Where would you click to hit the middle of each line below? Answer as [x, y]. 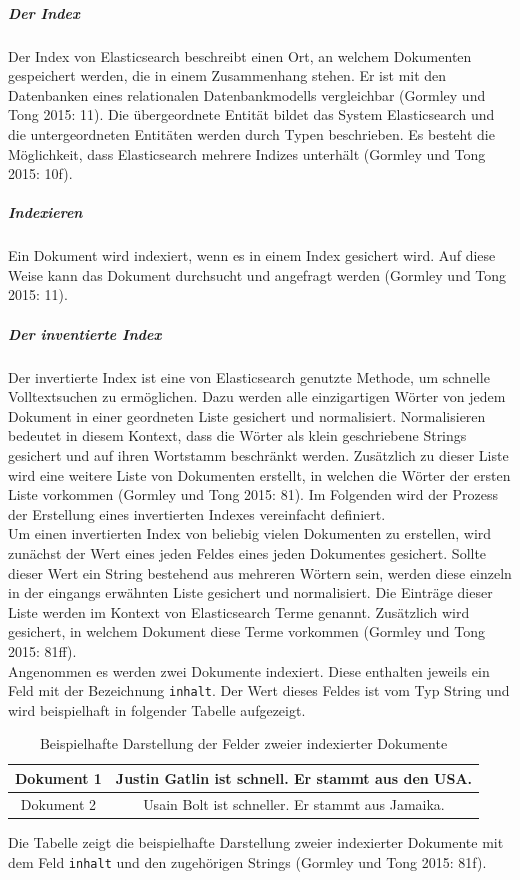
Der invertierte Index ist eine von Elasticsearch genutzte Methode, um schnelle [249, 376]
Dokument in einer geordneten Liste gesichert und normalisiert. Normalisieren [247, 415]
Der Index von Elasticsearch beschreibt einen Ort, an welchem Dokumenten [240, 55]
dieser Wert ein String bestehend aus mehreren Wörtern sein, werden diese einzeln [260, 572]
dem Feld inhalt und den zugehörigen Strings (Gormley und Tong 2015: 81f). [247, 861]
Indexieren [45, 212]
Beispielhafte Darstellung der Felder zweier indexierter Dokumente [243, 743]
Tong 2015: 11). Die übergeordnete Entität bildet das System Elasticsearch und [251, 114]
